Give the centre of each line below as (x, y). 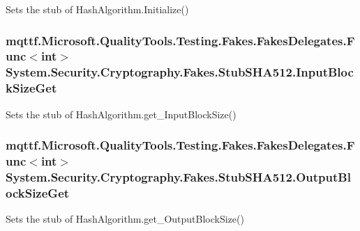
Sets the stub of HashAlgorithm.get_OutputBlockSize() (125, 219)
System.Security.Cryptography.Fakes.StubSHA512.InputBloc (180, 72)
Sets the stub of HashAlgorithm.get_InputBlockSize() (121, 114)
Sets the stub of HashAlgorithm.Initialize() (97, 9)
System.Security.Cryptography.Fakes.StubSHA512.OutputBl (178, 176)
